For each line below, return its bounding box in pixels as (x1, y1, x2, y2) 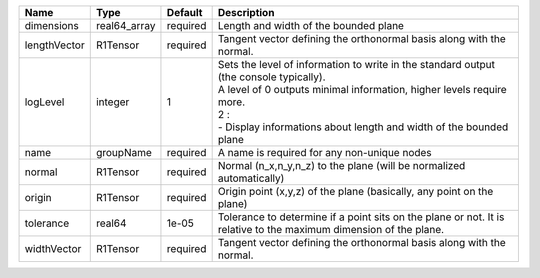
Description (217, 6, 275, 19)
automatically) (217, 171, 285, 185)
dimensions (24, 19, 80, 32)
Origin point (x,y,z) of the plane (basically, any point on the (217, 185, 494, 198)
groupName (95, 146, 152, 159)
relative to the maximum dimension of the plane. (217, 223, 445, 236)
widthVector (24, 242, 82, 255)
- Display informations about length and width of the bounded (217, 120, 509, 134)
